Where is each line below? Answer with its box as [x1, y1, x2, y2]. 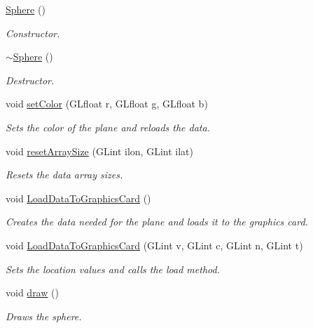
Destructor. [6, 72, 55, 87]
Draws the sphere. [6, 308, 82, 323]
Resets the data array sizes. [6, 167, 123, 182]
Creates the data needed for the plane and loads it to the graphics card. [6, 214, 308, 229]
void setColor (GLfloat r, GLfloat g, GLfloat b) [6, 96, 208, 111]
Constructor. [6, 25, 60, 40]
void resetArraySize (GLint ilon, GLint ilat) [6, 143, 193, 158]
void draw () [6, 285, 59, 300]
